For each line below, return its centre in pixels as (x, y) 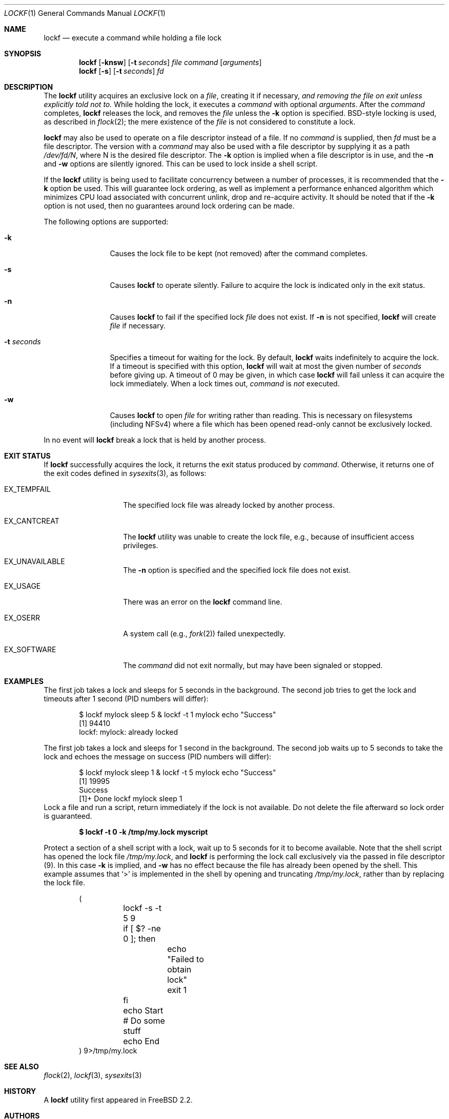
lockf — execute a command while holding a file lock (133, 38)
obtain (179, 969)
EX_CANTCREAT (32, 521)
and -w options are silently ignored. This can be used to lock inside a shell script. (181, 164)
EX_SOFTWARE (30, 649)
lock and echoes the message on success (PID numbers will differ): (158, 757)
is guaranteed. (68, 816)
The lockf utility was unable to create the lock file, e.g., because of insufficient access (269, 537)
